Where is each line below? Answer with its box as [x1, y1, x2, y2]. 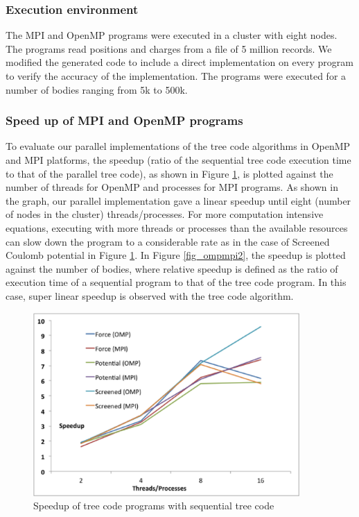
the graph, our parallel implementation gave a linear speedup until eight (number [6, 193, 351, 207]
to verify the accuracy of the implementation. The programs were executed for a [6, 69, 347, 83]
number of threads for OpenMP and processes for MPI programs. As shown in [6, 180, 338, 194]
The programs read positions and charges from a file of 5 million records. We [6, 41, 332, 56]
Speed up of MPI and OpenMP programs [6, 112, 243, 129]
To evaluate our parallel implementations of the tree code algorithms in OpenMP [6, 139, 351, 153]
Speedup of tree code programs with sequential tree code [33, 498, 274, 513]
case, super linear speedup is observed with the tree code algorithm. [6, 288, 294, 303]
